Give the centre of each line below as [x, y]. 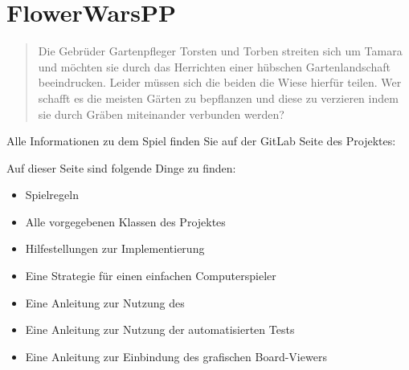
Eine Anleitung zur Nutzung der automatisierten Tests [160, 329]
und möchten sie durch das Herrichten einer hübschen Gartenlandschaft [214, 66]
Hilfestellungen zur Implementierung [115, 248]
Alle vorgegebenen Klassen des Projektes [125, 221]
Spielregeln [52, 195]
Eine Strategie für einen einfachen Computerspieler [151, 276]
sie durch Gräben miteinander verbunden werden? [161, 114]
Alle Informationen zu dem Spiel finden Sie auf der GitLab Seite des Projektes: [201, 141]
